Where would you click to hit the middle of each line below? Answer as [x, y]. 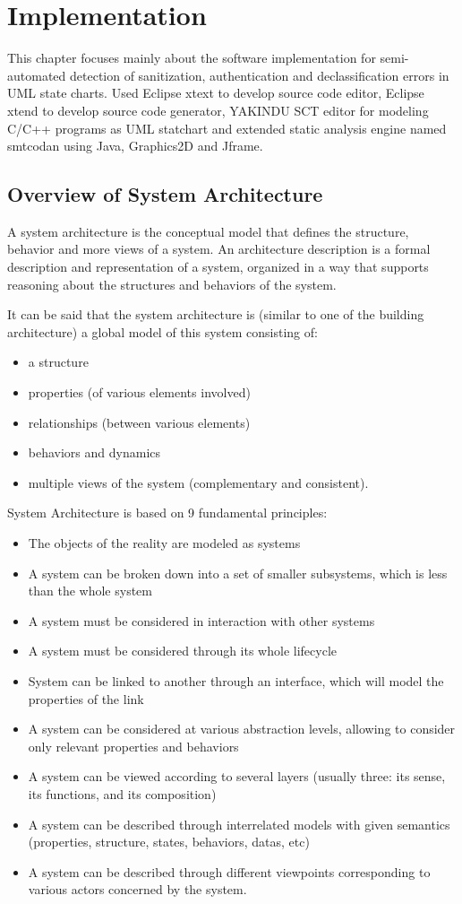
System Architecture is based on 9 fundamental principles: [167, 513]
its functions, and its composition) [122, 793]
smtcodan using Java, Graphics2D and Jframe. [135, 146]
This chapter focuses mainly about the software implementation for [192, 58]
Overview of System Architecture [165, 194]
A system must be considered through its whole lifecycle [182, 651]
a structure [58, 362]
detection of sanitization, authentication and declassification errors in [259, 75]
